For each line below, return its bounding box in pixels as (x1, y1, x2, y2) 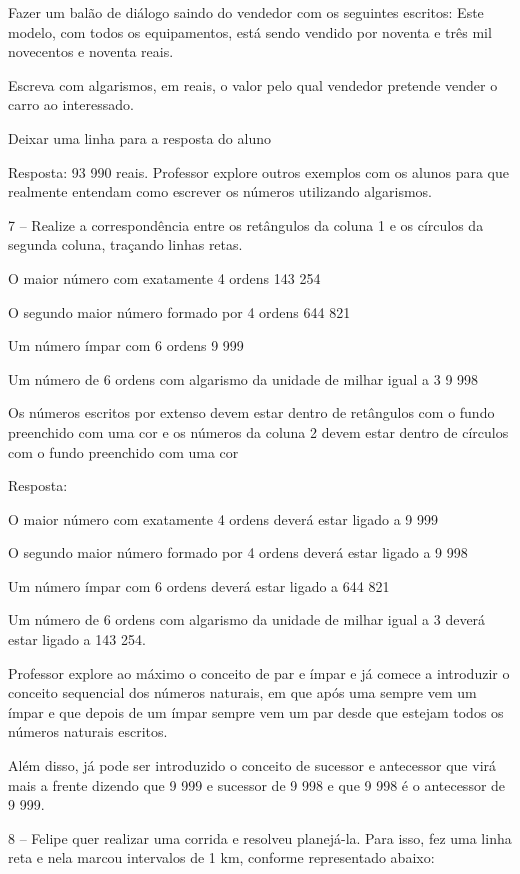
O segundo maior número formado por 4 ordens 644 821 (8, 301, 351, 322)
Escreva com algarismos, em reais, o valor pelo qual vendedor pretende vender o (8, 74, 498, 95)
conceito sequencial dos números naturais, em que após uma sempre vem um (8, 682, 477, 703)
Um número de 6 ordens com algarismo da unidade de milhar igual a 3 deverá (8, 609, 486, 630)
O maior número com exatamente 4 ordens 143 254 (8, 267, 321, 288)
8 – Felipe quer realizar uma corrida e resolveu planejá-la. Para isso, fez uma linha (8, 827, 512, 848)
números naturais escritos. (8, 721, 168, 742)
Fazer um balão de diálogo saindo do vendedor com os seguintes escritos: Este (8, 2, 484, 22)
